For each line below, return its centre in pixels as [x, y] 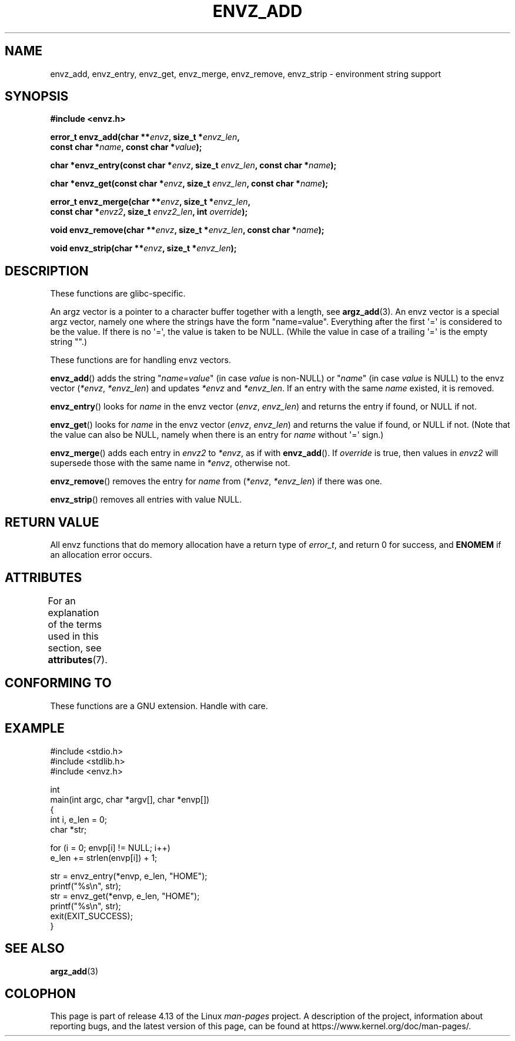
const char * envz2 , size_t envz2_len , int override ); [149, 212]
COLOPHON [40, 993]
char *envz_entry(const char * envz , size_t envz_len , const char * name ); [193, 165]
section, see [75, 648]
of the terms [75, 624]
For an [62, 601]
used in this [73, 636]
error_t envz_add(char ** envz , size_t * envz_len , [145, 137]
